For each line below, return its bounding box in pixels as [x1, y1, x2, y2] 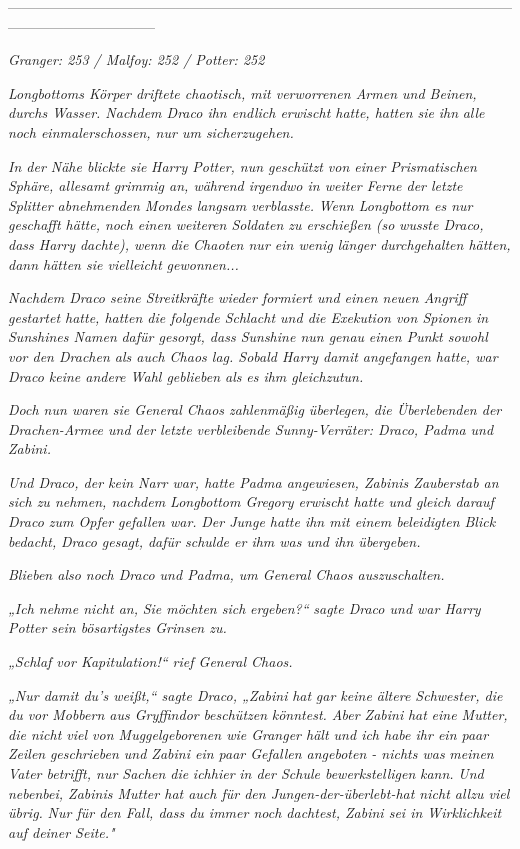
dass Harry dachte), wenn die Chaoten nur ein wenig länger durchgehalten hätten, [8, 233, 511, 254]
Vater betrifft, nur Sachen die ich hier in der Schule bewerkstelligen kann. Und [8, 763, 484, 783]
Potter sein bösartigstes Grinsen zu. [8, 617, 227, 638]
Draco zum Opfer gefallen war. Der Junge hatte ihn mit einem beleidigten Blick [8, 511, 496, 532]
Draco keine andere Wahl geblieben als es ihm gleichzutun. [8, 365, 364, 386]
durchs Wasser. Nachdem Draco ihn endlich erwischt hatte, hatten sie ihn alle [8, 102, 485, 123]
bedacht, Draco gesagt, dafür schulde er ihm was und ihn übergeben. [8, 530, 421, 551]
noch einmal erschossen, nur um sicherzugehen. [8, 121, 294, 142]
